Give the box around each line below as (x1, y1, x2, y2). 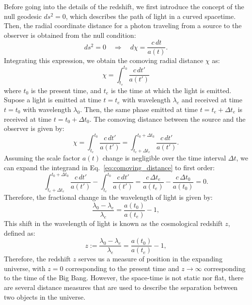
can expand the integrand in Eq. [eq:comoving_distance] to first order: (4, 162, 215, 172)
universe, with (4, 263, 46, 273)
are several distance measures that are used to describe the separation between (4, 282, 238, 292)
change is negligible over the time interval (102, 153, 226, 163)
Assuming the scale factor (4, 153, 80, 163)
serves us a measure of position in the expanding (78, 254, 222, 264)
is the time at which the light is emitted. (110, 85, 232, 95)
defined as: (4, 227, 35, 238)
